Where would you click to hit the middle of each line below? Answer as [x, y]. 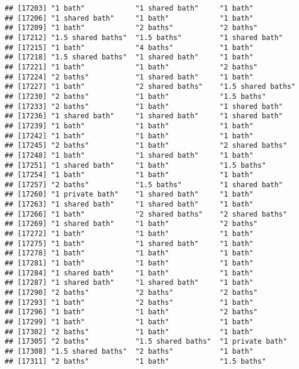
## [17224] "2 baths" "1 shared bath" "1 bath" [129, 77]
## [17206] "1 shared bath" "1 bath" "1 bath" [129, 18]
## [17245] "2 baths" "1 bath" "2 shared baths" [146, 146]
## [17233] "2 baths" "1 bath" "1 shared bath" [144, 106]
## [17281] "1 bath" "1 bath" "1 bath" [129, 263]
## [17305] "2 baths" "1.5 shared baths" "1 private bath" [146, 342]
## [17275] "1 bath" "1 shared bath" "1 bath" [129, 243]
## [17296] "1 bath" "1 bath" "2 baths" [131, 312]
